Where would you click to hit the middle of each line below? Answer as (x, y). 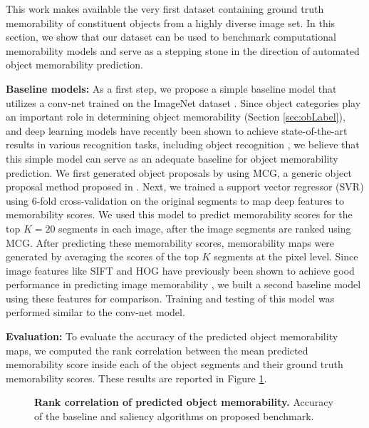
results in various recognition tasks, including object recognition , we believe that (183, 144)
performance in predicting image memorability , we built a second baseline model (183, 284)
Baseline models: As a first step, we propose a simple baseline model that (171, 88)
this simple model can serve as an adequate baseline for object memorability (172, 158)
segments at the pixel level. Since (286, 256)
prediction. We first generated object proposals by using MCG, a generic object (179, 172)
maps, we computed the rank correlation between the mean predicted (157, 350)
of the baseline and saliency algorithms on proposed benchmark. (174, 416)
